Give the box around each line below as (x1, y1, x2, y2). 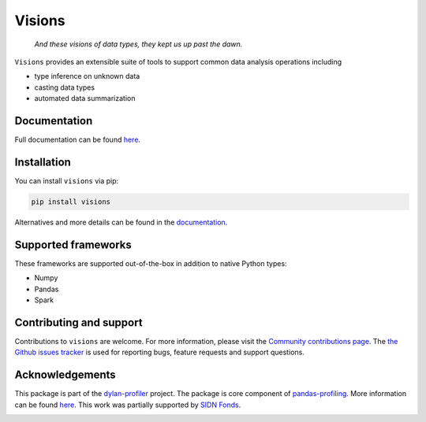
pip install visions (31, 197, 110, 206)
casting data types (34, 83, 95, 92)
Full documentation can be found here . (14, 135, 141, 145)
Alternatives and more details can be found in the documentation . (14, 217, 228, 227)
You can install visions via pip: (14, 176, 119, 185)
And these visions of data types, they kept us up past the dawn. (34, 39, 243, 49)
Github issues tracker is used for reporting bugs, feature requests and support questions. (14, 347, 305, 357)
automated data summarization (34, 94, 136, 103)
